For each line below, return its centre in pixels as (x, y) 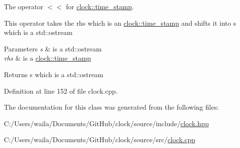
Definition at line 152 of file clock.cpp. (61, 90)
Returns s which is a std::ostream (54, 74)
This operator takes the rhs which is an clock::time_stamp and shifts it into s (120, 23)
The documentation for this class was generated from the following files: (111, 107)
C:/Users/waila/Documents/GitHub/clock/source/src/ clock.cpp (100, 140)
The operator (24, 6)
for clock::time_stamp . (100, 6)
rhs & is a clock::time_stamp (48, 58)
